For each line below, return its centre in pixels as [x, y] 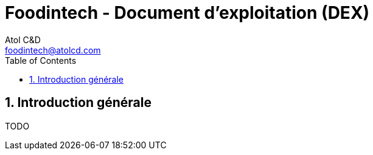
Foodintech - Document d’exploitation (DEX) [187, 13]
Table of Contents [41, 60]
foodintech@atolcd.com [53, 50]
